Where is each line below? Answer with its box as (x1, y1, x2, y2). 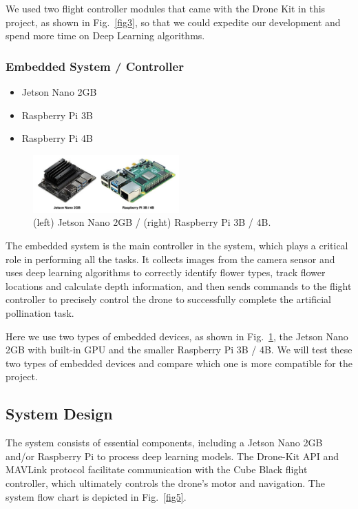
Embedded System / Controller (6, 57, 184, 74)
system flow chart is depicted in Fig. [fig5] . (6, 489, 187, 503)
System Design (6, 403, 113, 424)
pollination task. (6, 305, 74, 320)
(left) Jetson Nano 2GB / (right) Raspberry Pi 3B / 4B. (33, 215, 271, 229)
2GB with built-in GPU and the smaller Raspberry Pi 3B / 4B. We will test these (6, 342, 352, 357)
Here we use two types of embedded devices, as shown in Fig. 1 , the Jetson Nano (6, 329, 348, 343)
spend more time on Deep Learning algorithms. (6, 28, 205, 43)
